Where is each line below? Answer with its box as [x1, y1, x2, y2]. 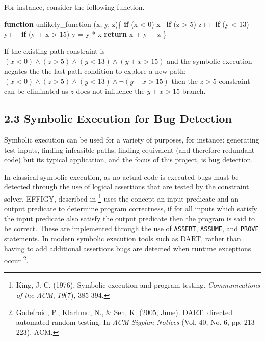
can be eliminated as [4, 86, 68, 96]
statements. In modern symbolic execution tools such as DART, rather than [4, 233, 241, 244]
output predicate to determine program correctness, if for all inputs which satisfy [4, 203, 257, 214]
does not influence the [76, 86, 145, 96]
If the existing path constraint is [4, 45, 105, 56]
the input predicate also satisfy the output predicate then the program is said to [4, 213, 255, 223]
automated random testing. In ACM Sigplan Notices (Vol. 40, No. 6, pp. [16, 317, 242, 327]
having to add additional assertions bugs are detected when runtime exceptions [4, 243, 251, 253]
